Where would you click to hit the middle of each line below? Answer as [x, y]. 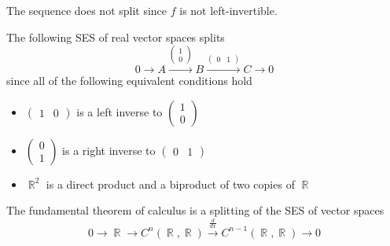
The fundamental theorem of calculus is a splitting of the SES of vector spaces [195, 210]
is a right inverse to [109, 150]
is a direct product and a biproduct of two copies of [170, 184]
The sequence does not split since [87, 10]
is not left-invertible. [228, 10]
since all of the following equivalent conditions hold [129, 80]
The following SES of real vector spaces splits [116, 37]
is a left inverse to [120, 111]
